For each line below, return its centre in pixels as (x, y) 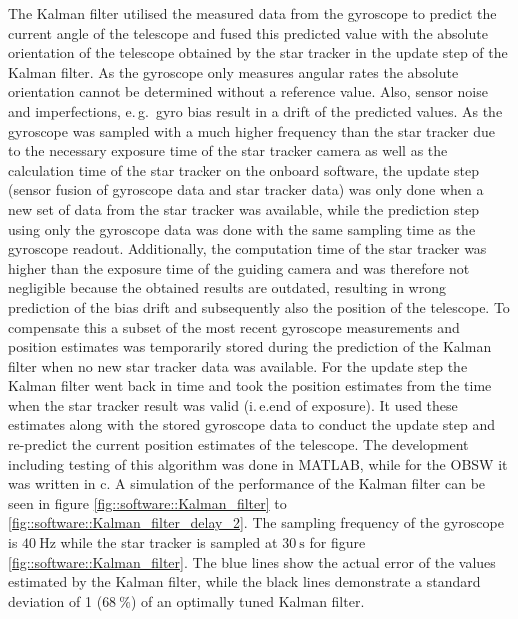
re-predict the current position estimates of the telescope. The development (238, 444)
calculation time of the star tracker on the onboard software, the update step (243, 169)
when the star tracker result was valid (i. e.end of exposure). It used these (233, 404)
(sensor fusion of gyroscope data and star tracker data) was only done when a (246, 189)
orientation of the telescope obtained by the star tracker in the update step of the (258, 52)
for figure (337, 542)
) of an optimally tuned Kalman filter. (247, 600)
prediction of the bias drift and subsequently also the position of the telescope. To (259, 306)
